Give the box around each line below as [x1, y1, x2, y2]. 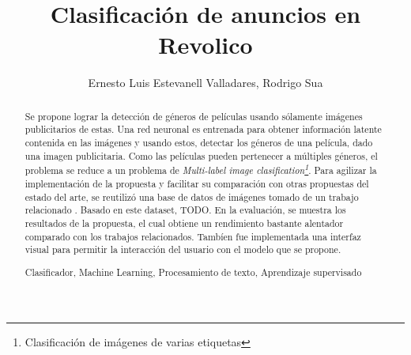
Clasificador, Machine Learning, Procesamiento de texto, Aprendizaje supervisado [25, 265, 362, 278]
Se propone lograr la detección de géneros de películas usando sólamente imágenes [25, 109, 363, 123]
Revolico [158, 28, 253, 61]
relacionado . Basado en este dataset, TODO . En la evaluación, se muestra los [25, 203, 346, 217]
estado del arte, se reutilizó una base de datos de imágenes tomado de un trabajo [25, 190, 359, 203]
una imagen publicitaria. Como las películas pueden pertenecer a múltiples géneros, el [25, 149, 378, 162]
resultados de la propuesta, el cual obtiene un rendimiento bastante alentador [25, 216, 344, 229]
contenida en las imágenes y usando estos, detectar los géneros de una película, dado [25, 136, 373, 149]
